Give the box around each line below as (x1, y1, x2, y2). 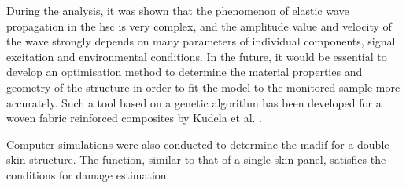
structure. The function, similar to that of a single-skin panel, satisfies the (29, 151, 386, 168)
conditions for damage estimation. (6, 166, 170, 183)
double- (357, 136, 393, 152)
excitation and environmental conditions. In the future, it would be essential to (6, 48, 387, 64)
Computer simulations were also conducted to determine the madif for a (6, 136, 354, 152)
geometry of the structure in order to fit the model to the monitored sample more (6, 78, 400, 95)
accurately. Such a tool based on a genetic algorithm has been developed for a (6, 94, 382, 110)
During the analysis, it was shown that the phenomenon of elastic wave (6, 2, 349, 18)
